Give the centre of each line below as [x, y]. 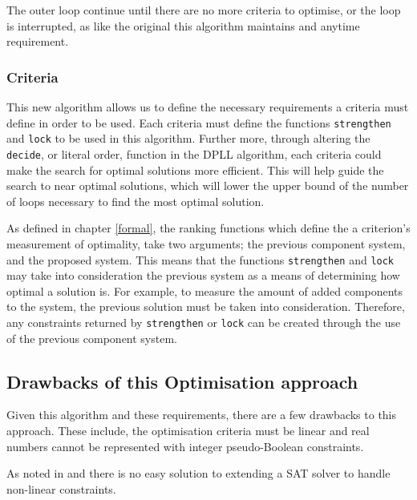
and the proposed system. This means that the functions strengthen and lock [200, 259]
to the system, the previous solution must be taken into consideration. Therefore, [206, 306]
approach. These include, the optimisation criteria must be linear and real [188, 431]
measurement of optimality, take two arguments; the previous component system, [206, 243]
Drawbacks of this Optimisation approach [182, 381]
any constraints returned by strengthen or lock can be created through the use [204, 322]
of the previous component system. [92, 338]
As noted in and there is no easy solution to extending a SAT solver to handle [198, 473]
